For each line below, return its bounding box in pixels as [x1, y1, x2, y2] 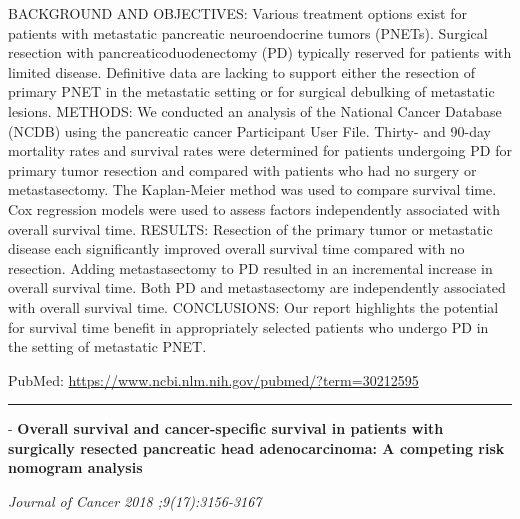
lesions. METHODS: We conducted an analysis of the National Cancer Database [8, 100, 502, 121]
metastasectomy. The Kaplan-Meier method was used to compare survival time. [8, 179, 497, 200]
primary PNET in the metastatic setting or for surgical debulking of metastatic [8, 81, 495, 102]
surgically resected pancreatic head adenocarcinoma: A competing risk [8, 437, 505, 458]
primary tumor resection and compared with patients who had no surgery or [8, 159, 477, 180]
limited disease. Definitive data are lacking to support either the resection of [8, 61, 475, 82]
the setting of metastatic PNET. [8, 336, 207, 357]
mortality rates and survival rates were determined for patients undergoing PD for [8, 140, 512, 161]
